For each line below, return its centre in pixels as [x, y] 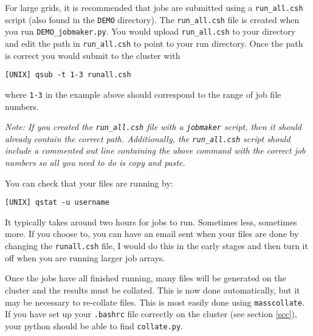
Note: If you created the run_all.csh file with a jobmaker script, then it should [153, 127]
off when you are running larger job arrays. [85, 257]
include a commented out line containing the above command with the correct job [155, 150]
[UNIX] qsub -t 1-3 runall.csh [68, 75]
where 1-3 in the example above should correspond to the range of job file [143, 94]
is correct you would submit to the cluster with [93, 55]
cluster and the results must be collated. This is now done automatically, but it [153, 290]
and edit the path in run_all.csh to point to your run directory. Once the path [154, 43]
